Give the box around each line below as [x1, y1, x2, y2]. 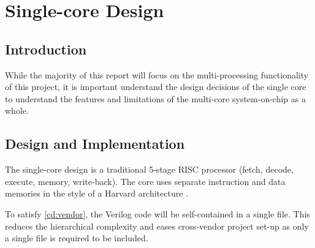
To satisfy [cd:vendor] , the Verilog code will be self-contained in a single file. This [5, 207, 310, 220]
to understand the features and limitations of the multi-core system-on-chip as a [5, 92, 306, 105]
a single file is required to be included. [5, 231, 148, 244]
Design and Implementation [5, 134, 185, 153]
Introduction [5, 39, 87, 58]
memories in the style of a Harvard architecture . [5, 187, 188, 200]
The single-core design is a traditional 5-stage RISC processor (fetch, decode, [5, 163, 294, 176]
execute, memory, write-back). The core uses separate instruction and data [5, 175, 286, 187]
